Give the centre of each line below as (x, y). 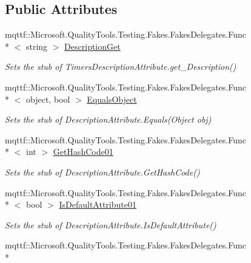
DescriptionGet (92, 46)
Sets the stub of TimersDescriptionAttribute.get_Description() (121, 67)
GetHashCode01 (83, 152)
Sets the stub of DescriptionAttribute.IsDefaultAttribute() (111, 224)
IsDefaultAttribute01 (98, 204)
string (37, 46)
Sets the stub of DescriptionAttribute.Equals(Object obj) (108, 119)
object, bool (48, 99)
